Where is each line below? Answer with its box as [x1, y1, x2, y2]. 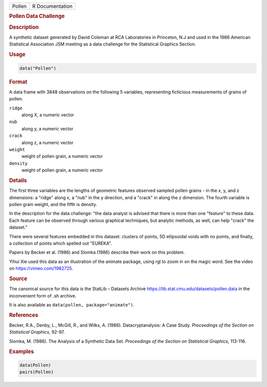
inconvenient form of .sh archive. [9, 293, 77, 299]
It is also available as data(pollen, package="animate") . [9, 301, 134, 307]
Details [9, 177, 27, 184]
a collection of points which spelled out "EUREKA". [9, 240, 112, 246]
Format [9, 78, 27, 85]
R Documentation [32, 3, 73, 9]
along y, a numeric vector [21, 126, 74, 131]
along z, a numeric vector [21, 139, 74, 145]
